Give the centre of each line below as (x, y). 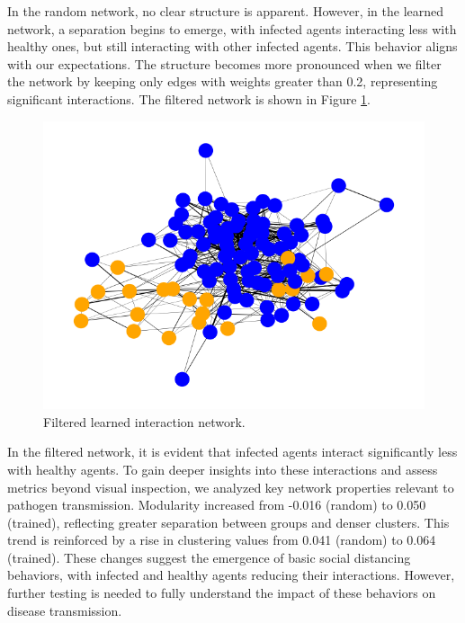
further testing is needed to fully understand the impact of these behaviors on (222, 593)
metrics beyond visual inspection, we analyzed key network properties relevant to (231, 487)
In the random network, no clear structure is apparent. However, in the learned (226, 11)
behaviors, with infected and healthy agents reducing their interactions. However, (231, 575)
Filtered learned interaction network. (144, 421)
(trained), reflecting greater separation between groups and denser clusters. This (228, 522)
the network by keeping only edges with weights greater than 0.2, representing (223, 81)
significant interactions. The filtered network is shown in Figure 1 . (189, 98)
